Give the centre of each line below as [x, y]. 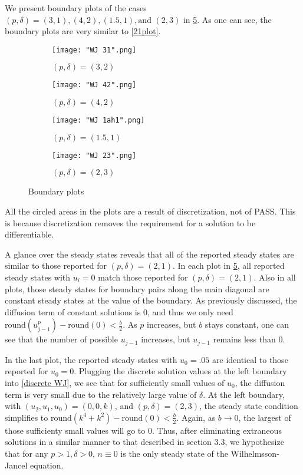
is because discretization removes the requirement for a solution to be [130, 222]
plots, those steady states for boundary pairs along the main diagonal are [137, 288]
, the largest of [265, 417]
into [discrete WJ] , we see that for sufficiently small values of [115, 382]
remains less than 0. [249, 339]
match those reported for [143, 277]
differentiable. [29, 234]
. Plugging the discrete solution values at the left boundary [180, 371]
